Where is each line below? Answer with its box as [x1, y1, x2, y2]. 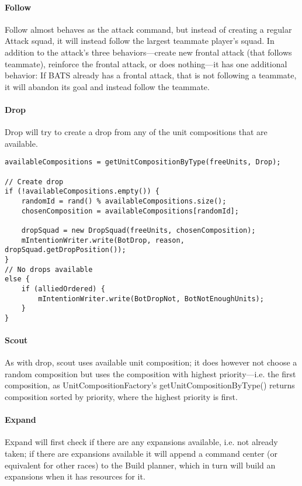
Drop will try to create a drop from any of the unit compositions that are [5, 126, 268, 138]
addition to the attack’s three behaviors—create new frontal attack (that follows [5, 46, 292, 58]
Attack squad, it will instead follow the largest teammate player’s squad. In [5, 35, 275, 47]
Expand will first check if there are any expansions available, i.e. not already [5, 436, 278, 448]
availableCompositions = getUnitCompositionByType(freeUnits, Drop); [5, 158, 281, 167]
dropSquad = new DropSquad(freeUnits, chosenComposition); [21, 226, 256, 235]
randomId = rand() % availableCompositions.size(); [21, 197, 227, 205]
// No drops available [5, 265, 93, 274]
